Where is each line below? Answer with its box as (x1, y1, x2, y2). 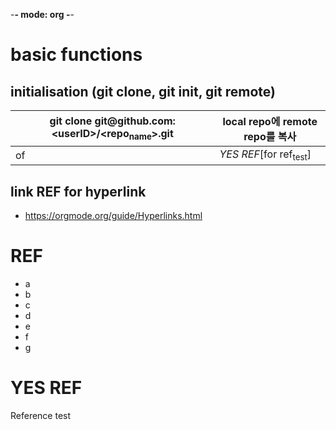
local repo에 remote (222, 115, 318, 128)
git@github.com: (94, 114, 176, 128)
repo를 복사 (243, 130, 297, 143)
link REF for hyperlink (10, 183, 147, 200)
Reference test (10, 409, 72, 421)
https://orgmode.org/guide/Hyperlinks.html (24, 210, 203, 221)
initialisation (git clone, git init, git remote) (10, 83, 276, 100)
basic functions (10, 44, 143, 66)
